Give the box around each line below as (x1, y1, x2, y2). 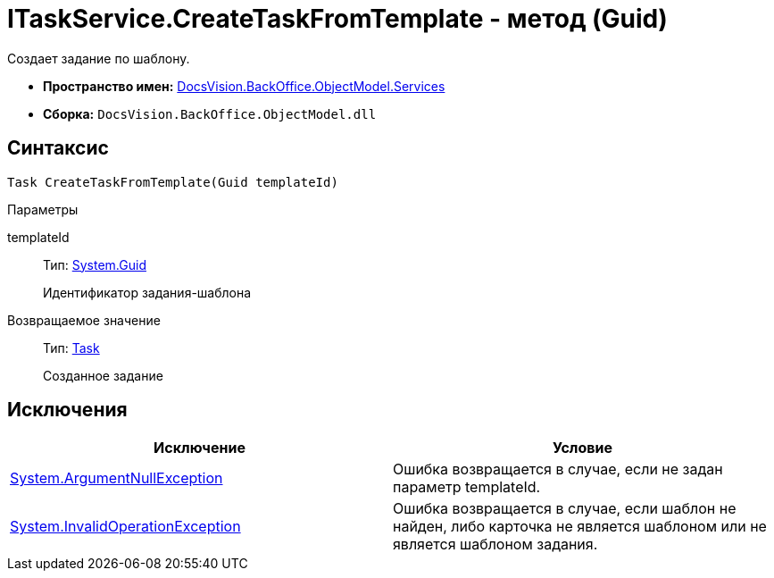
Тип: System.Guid (43, 256, 146, 272)
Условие (553, 439, 612, 457)
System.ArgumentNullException (10, 469, 223, 488)
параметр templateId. (393, 478, 541, 497)
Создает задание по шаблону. (7, 50, 190, 66)
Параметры (7, 201, 79, 217)
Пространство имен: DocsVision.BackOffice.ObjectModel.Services (43, 78, 445, 94)
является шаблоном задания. (393, 535, 598, 554)
